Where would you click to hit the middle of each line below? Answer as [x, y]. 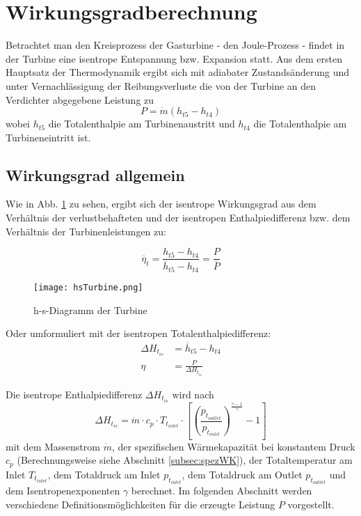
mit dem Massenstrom [53, 446]
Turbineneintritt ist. [48, 137]
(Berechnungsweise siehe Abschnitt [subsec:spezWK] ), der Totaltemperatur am [185, 460]
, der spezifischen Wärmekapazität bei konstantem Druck [233, 446]
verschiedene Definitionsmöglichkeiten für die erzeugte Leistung [141, 504]
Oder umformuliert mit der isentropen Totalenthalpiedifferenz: [138, 333]
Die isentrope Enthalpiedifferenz [74, 394]
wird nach [193, 394]
